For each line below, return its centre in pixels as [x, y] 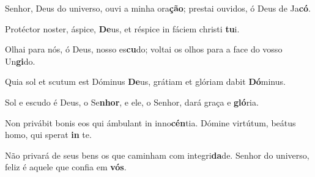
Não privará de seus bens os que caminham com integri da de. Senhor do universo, [157, 155]
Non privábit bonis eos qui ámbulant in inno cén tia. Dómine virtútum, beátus [150, 122]
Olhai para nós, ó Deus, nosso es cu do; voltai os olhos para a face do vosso [144, 49]
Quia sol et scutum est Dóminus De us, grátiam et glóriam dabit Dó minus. [145, 81]
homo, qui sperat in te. [48, 135]
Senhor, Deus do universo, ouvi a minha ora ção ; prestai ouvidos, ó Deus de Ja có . [158, 8]
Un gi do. [20, 61]
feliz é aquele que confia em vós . [66, 167]
